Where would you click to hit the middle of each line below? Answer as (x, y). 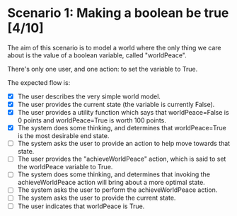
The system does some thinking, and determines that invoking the (114, 174)
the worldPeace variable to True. (65, 167)
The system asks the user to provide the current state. (97, 198)
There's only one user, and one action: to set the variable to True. (103, 69)
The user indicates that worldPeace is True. (81, 206)
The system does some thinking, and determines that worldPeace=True (122, 128)
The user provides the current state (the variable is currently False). (116, 104)
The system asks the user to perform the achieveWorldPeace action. (117, 190)
